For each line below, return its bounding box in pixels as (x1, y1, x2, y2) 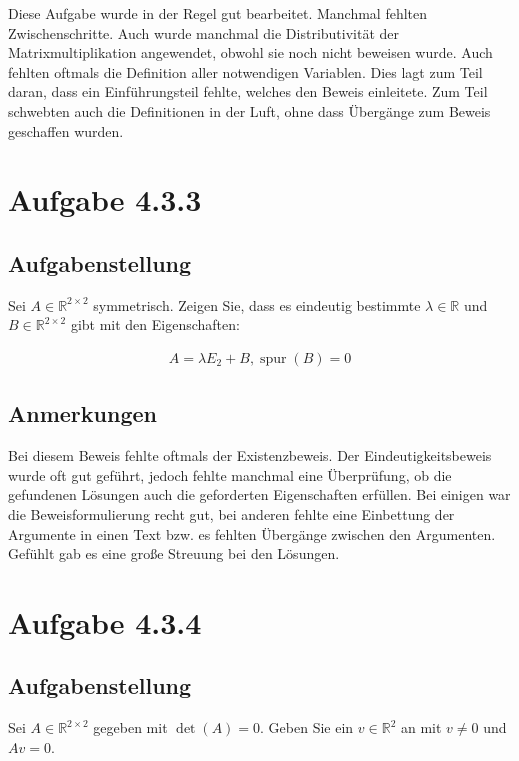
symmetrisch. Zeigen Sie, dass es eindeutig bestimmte (93, 294, 421, 315)
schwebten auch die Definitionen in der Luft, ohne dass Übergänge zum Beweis (8, 100, 491, 121)
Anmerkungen (8, 398, 157, 429)
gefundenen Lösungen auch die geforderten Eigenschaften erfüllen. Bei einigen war (8, 484, 511, 505)
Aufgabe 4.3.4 (8, 601, 202, 642)
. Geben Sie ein (260, 717, 354, 738)
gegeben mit (93, 717, 168, 738)
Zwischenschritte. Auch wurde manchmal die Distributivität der (8, 22, 400, 43)
